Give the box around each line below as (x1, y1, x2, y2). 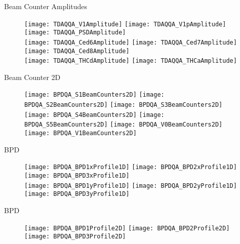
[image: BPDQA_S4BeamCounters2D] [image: (24, 111, 165, 118)
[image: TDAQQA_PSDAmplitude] (24, 29, 126, 36)
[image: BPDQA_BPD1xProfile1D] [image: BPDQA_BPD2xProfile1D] (24, 164, 237, 171)
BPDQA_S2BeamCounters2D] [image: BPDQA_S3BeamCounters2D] (24, 101, 223, 109)
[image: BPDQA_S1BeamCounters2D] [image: (24, 91, 165, 99)
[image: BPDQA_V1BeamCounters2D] (24, 130, 137, 137)
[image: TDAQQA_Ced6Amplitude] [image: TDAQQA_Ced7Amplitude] (24, 38, 237, 46)
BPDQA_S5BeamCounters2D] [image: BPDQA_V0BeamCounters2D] (24, 121, 223, 129)
